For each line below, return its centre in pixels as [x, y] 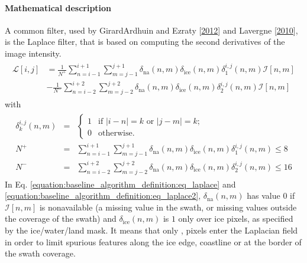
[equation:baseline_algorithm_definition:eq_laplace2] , [103, 195]
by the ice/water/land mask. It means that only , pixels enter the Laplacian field [151, 230]
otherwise [115, 133]
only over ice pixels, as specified [236, 218]
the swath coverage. [40, 253]
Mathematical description [58, 7]
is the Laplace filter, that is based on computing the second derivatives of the [145, 42]
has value [264, 195]
